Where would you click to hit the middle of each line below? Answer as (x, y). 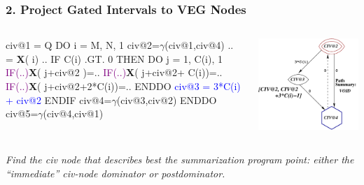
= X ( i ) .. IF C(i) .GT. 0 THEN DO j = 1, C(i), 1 (114, 58)
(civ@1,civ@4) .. (199, 45)
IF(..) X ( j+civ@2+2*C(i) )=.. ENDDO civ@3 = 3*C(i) (123, 86)
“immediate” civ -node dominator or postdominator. (115, 173)
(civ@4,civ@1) (73, 113)
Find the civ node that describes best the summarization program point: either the (180, 160)
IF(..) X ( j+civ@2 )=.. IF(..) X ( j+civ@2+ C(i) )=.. (114, 72)
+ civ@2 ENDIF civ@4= (59, 99)
